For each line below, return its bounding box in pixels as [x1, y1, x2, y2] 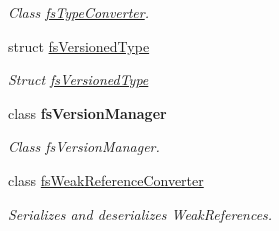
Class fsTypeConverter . [8, 2, 150, 22]
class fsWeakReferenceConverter [8, 169, 204, 190]
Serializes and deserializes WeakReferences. [8, 203, 273, 224]
